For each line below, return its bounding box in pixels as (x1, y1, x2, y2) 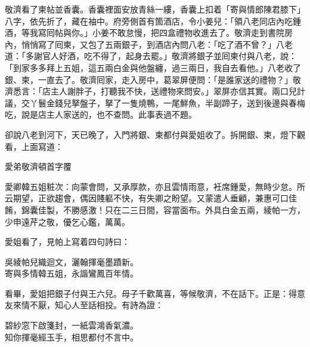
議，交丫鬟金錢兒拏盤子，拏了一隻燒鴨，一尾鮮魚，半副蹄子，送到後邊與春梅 (5, 96, 305, 109)
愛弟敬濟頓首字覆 (5, 160, 72, 173)
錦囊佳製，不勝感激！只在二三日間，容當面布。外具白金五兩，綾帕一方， (21, 203, 305, 216)
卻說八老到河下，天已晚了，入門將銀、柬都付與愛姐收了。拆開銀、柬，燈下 (5, 128, 297, 140)
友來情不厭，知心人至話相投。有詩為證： (5, 299, 163, 311)
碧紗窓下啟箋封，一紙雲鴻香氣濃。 (5, 319, 138, 331)
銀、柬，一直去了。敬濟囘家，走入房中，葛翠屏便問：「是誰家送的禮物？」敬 (5, 73, 301, 85)
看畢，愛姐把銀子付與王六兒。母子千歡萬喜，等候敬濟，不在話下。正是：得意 (5, 287, 305, 299)
